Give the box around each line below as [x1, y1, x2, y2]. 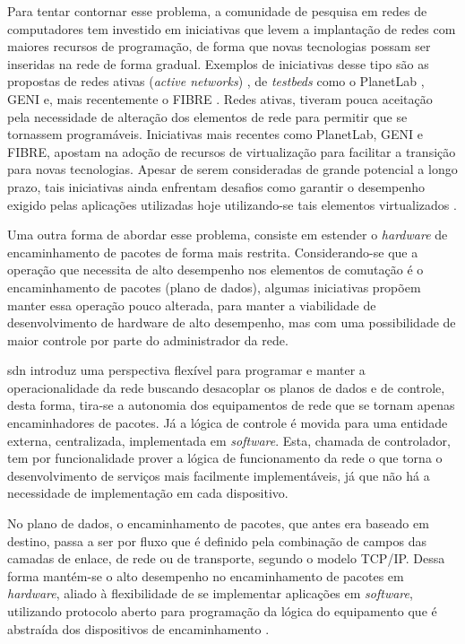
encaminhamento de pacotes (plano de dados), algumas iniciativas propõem [7, 277, 421, 296]
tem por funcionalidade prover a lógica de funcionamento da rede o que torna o [7, 448, 443, 467]
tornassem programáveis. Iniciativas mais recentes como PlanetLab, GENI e [7, 125, 424, 144]
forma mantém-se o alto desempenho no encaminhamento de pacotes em [7, 566, 404, 585]
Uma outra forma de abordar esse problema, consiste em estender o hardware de [7, 225, 448, 244]
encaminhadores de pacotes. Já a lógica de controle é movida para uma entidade [7, 413, 448, 432]
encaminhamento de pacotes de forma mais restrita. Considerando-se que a [7, 242, 418, 261]
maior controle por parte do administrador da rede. [7, 330, 288, 349]
